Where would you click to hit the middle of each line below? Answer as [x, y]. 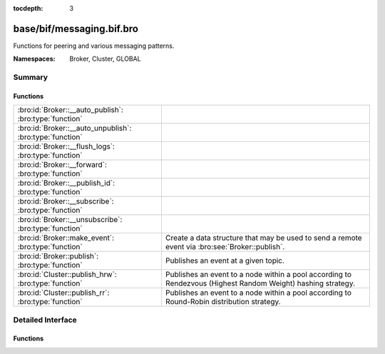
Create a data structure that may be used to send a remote [264, 238]
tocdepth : [28, 8]
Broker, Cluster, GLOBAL [106, 59]
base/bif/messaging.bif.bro [76, 29]
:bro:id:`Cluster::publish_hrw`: [67, 275]
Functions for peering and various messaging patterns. [94, 46]
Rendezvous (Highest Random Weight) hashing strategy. [260, 283]
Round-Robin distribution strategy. [223, 302]
